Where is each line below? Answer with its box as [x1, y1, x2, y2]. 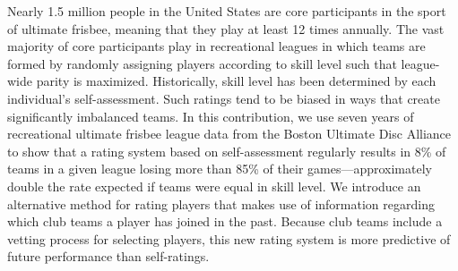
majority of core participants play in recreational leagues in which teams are [7, 37, 426, 55]
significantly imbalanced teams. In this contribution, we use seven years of [7, 106, 414, 125]
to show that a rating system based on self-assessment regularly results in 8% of [7, 141, 446, 160]
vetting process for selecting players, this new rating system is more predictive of [7, 229, 451, 248]
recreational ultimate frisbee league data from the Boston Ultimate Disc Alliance [7, 124, 452, 143]
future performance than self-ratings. [7, 247, 210, 266]
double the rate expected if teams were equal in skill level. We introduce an [7, 176, 421, 195]
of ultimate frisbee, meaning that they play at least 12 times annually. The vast [7, 19, 445, 38]
